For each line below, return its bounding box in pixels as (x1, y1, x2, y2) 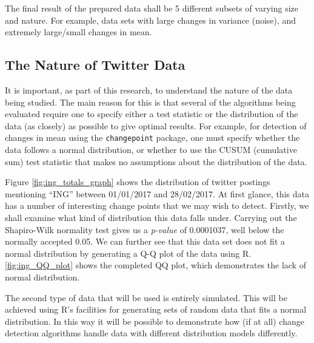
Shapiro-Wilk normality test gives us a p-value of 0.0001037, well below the (5, 223, 284, 236)
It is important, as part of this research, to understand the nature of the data (5, 83, 293, 96)
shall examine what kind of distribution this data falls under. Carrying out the (5, 211, 297, 223)
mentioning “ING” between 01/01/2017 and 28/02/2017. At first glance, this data (5, 187, 309, 200)
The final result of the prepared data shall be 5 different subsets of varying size (5, 2, 299, 14)
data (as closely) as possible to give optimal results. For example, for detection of (5, 119, 307, 132)
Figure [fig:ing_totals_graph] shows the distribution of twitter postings (5, 175, 270, 188)
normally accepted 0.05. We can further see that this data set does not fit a (5, 235, 286, 248)
